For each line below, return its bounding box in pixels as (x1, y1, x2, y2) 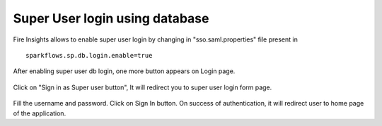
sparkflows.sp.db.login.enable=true (25, 51, 153, 59)
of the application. (13, 109, 66, 118)
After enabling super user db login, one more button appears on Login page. (13, 67, 236, 75)
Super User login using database (13, 11, 209, 26)
